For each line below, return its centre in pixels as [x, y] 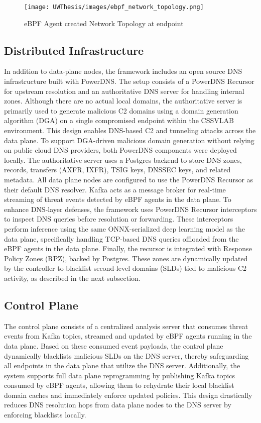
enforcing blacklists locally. [45, 415]
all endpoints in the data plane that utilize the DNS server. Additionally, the [122, 365]
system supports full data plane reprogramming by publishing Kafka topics [119, 375]
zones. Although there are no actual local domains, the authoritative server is [123, 101]
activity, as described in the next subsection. [72, 278]
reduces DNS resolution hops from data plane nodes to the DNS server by [118, 405]
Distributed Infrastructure [74, 50]
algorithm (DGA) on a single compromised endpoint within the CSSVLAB [119, 120]
